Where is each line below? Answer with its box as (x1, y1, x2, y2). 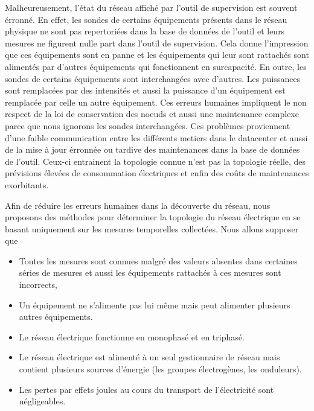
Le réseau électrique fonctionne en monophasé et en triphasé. (19, 330, 245, 343)
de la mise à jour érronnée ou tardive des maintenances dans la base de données (5, 143, 300, 156)
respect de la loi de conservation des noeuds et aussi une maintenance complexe (5, 107, 299, 120)
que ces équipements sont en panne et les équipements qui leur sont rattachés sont (5, 48, 309, 61)
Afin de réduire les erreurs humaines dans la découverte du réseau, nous (5, 199, 271, 211)
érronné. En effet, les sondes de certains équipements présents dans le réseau (5, 13, 287, 25)
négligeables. (19, 395, 66, 407)
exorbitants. (5, 178, 49, 191)
